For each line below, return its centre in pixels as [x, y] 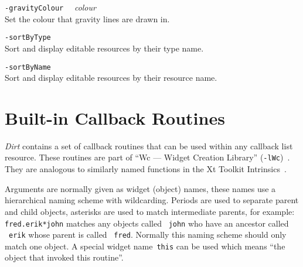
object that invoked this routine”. [64, 257]
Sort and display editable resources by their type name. [104, 48]
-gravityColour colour [50, 7]
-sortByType [28, 38]
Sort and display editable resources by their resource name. [111, 78]
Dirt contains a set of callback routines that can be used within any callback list [149, 146]
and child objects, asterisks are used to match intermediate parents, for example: [150, 211]
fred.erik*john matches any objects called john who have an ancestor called [147, 223]
